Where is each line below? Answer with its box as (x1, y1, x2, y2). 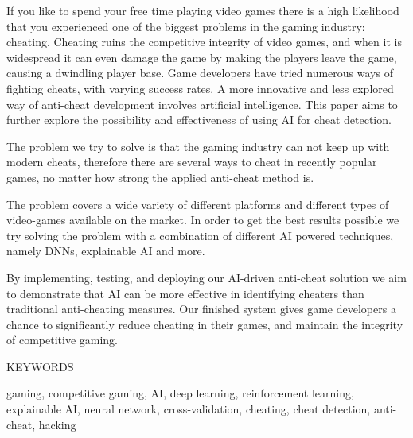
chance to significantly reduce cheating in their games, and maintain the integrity (6, 316, 403, 332)
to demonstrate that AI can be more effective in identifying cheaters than (6, 285, 364, 301)
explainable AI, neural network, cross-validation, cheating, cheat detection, (6, 401, 371, 417)
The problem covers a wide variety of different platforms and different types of (6, 196, 389, 212)
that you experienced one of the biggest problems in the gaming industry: (6, 17, 365, 34)
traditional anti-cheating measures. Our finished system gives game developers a (6, 300, 396, 317)
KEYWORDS (6, 358, 74, 374)
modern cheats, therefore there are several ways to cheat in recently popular (6, 153, 377, 170)
